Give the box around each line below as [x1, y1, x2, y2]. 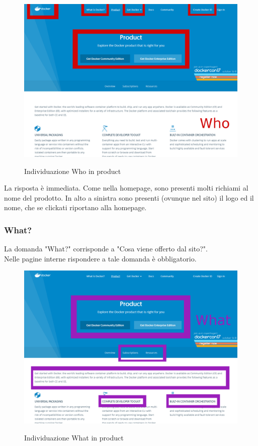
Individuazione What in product [24, 432, 124, 442]
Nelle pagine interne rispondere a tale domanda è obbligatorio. [4, 253, 197, 263]
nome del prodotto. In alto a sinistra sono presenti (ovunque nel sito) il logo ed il [4, 192, 254, 203]
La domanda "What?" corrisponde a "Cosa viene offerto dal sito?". [4, 243, 208, 254]
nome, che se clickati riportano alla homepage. [4, 202, 147, 213]
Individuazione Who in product [24, 165, 121, 176]
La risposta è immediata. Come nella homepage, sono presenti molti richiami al [4, 183, 248, 193]
